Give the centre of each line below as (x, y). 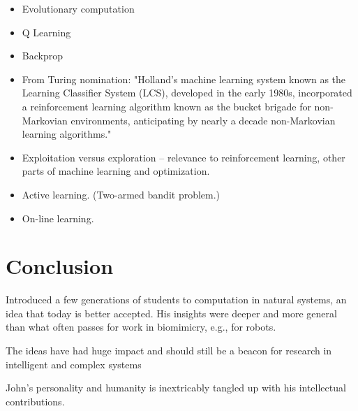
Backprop (42, 56)
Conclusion (60, 266)
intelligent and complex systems (74, 364)
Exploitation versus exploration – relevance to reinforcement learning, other (184, 157)
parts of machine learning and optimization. (116, 171)
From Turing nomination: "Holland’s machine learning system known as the (184, 79)
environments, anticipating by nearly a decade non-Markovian (203, 120)
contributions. (35, 401)
